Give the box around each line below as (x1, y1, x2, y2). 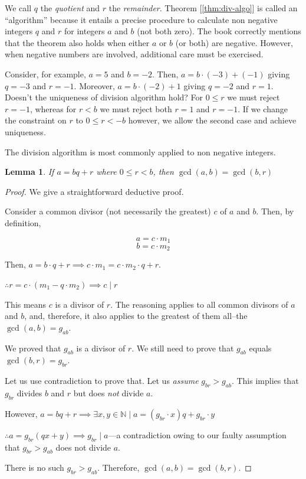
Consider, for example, (5, 67, 86, 80)
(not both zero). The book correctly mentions (137, 25, 301, 37)
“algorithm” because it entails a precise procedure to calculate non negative (5, 13, 278, 25)
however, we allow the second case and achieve (128, 114, 297, 126)
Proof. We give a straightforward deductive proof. (5, 185, 184, 197)
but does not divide (73, 386, 144, 399)
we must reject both (100, 102, 172, 115)
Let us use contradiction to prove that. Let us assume (5, 374, 199, 387)
